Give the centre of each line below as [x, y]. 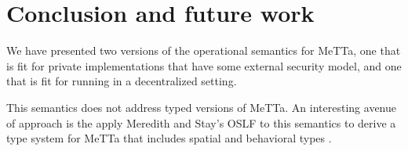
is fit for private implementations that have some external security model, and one [204, 65]
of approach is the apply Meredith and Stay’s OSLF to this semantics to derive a [201, 122]
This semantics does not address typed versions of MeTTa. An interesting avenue [201, 107]
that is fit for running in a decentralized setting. [122, 81]
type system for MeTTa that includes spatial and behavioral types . [169, 138]
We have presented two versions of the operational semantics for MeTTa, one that [204, 50]
